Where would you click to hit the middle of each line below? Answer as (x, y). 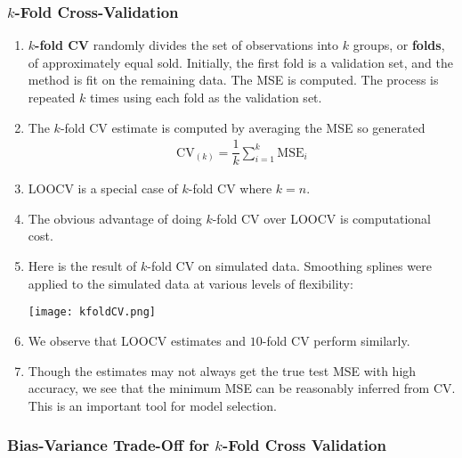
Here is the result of (82, 266)
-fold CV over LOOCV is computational (321, 218)
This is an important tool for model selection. (152, 405)
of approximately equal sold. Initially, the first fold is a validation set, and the (241, 62)
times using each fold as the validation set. (206, 97)
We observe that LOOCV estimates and (137, 340)
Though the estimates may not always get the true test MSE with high (222, 370)
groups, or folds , (399, 45)
